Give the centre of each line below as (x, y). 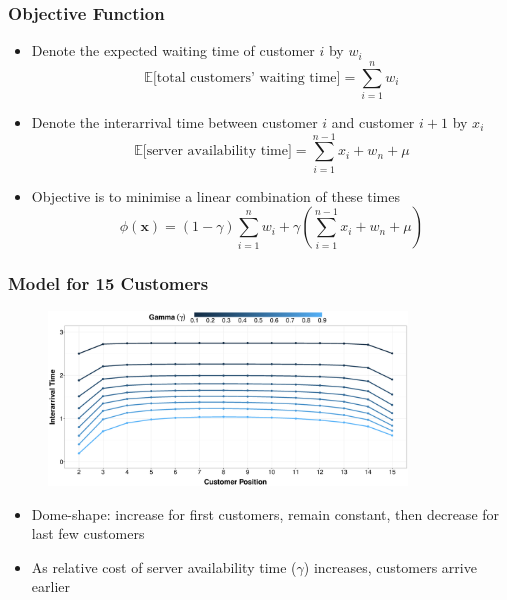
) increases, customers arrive (390, 566)
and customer (373, 121)
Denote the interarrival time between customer (174, 121)
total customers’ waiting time (246, 77)
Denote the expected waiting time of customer (173, 50)
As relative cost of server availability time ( (164, 566)
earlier (50, 586)
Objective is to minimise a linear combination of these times (215, 195)
